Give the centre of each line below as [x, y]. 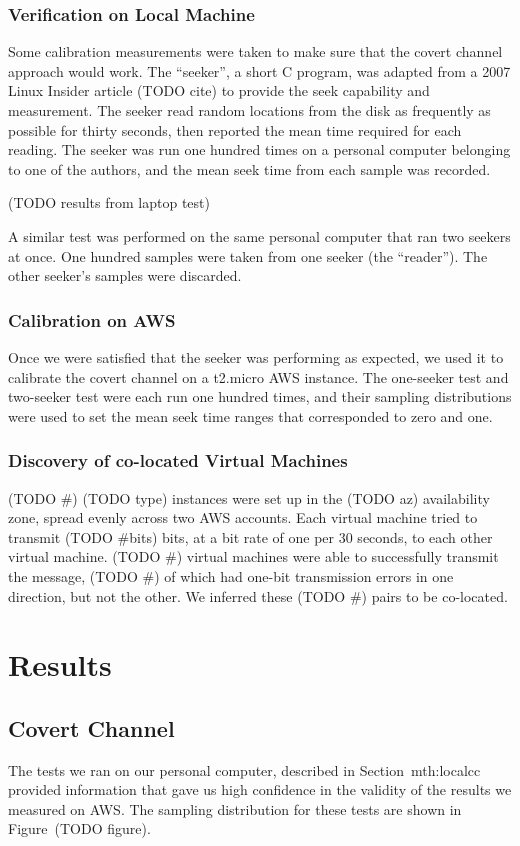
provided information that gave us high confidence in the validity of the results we [260, 789]
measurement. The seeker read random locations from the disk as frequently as [249, 110]
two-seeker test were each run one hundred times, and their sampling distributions [260, 396]
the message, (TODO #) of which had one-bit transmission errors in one [231, 575]
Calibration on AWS [92, 319]
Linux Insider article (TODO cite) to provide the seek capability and [219, 90]
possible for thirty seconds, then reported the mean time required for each [235, 129]
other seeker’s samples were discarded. [125, 275]
